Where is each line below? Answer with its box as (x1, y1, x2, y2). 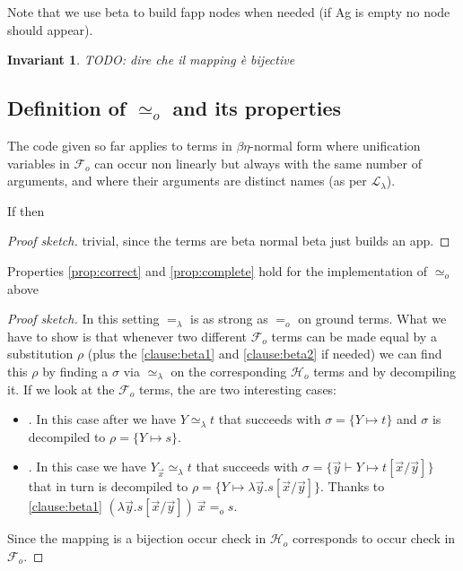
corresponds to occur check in (293, 529, 456, 548)
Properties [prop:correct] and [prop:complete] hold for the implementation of (7, 261, 428, 280)
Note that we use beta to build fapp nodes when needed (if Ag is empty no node (7, 3, 450, 21)
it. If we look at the (7, 379, 115, 398)
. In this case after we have (28, 410, 177, 428)
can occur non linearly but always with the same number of (94, 153, 422, 172)
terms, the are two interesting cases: (138, 379, 337, 398)
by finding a (42, 361, 109, 380)
